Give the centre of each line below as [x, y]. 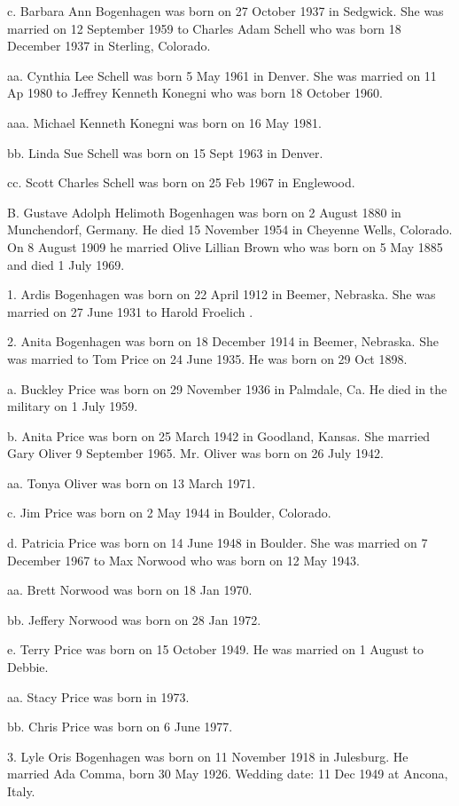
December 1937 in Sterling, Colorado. [109, 46]
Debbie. [28, 667]
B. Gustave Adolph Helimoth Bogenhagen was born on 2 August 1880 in [204, 212]
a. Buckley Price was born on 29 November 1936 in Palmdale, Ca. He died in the [227, 388]
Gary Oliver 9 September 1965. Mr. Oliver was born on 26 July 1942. [195, 453]
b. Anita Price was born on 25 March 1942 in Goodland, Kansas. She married [219, 435]
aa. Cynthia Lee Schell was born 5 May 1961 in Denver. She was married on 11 [222, 75]
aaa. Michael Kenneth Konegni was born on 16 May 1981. [164, 122]
